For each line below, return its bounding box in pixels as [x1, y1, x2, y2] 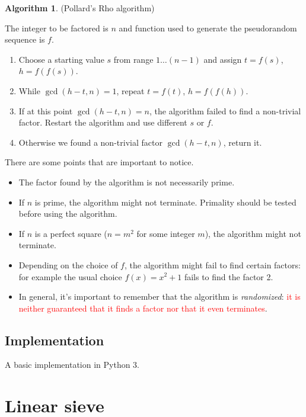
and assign [203, 53, 242, 65]
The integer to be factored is [5, 21, 109, 34]
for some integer [136, 227, 195, 239]
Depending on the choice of [18, 258, 118, 271]
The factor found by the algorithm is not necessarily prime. [18, 175, 235, 188]
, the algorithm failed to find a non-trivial [149, 104, 301, 117]
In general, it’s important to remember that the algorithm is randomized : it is [18, 290, 301, 303]
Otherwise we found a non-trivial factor [18, 136, 162, 148]
